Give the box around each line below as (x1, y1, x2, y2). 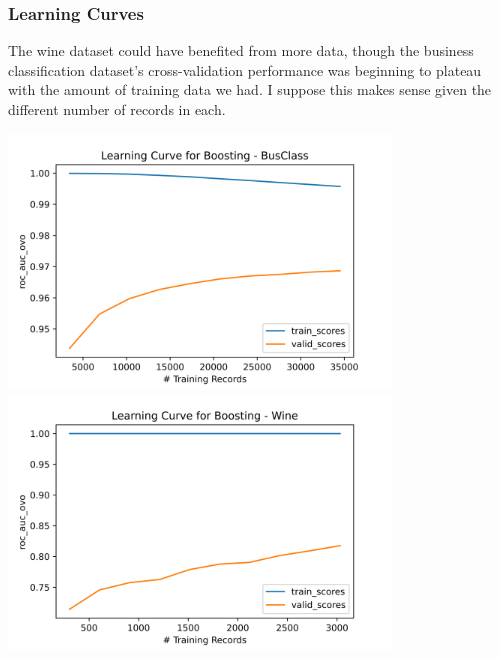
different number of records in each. (8, 99, 226, 119)
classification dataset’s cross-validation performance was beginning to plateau (8, 59, 482, 80)
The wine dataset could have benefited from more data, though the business (8, 40, 474, 61)
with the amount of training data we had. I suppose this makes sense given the (8, 79, 492, 100)
